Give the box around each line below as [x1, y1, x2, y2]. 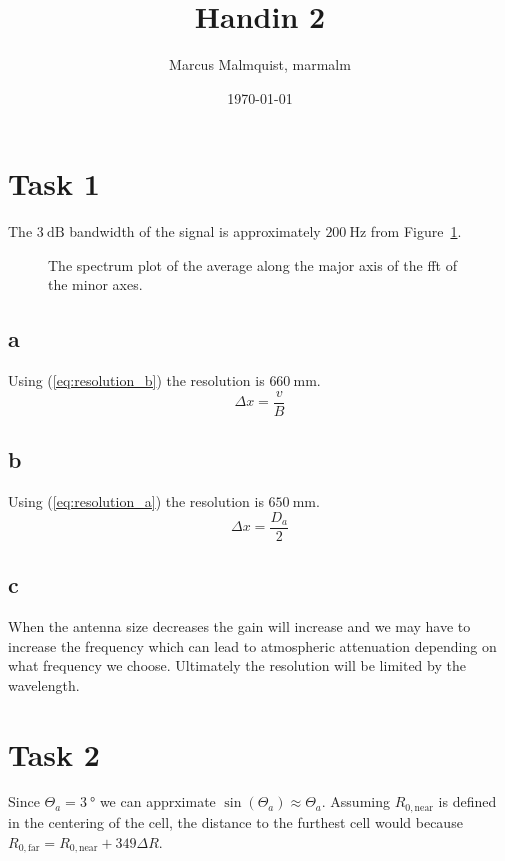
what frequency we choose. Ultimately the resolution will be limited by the [8, 655, 466, 676]
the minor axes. [48, 274, 143, 295]
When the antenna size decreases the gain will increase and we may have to [8, 615, 471, 636]
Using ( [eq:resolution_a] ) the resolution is [8, 491, 264, 512]
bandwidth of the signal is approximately [69, 221, 321, 242]
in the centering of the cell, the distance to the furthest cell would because [8, 811, 463, 832]
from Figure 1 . [370, 221, 462, 242]
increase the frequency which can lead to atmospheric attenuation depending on [8, 635, 497, 656]
